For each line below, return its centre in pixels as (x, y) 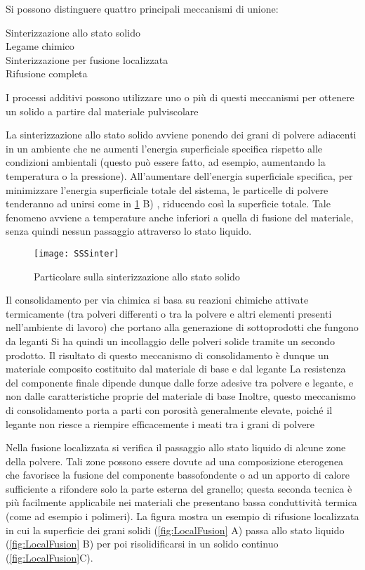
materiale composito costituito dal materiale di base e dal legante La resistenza (176, 369)
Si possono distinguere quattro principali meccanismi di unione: (142, 8)
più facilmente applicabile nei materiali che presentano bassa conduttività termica (181, 502)
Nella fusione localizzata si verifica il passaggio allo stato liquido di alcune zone (176, 447)
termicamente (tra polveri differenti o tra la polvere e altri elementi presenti (169, 313)
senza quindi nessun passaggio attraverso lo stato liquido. (129, 231)
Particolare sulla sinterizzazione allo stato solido (137, 276)
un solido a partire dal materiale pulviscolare (102, 111)
